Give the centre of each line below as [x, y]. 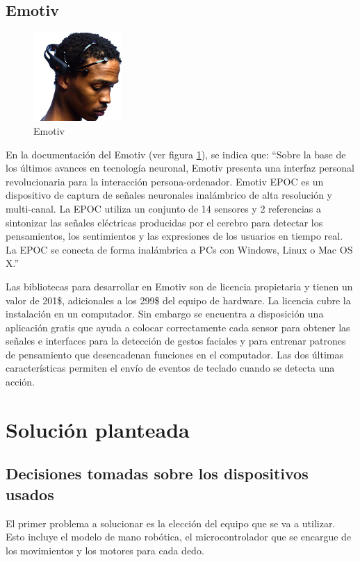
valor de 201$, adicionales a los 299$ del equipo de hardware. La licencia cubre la [178, 300]
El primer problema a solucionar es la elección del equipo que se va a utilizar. [171, 523]
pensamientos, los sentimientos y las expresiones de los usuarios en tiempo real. [174, 236]
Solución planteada [98, 429]
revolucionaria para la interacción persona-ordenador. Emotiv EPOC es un [165, 181]
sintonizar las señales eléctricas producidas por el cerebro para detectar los [164, 222]
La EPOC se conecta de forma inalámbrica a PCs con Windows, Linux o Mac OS [179, 249]
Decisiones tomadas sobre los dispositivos [157, 473]
